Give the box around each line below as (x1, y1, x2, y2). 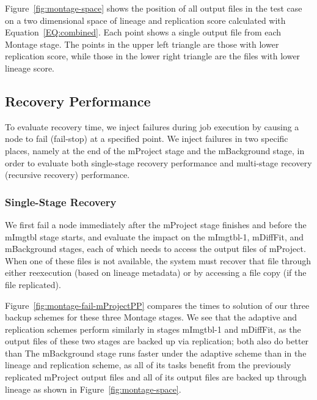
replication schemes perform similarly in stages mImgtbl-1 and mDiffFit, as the (5, 322, 301, 335)
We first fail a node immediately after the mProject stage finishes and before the (5, 218, 307, 231)
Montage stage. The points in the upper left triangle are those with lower (5, 37, 279, 50)
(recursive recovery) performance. (5, 168, 130, 181)
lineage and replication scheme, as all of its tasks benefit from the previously (5, 358, 291, 371)
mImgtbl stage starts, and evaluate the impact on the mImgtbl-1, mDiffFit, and (5, 230, 304, 243)
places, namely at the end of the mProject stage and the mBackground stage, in (5, 144, 305, 157)
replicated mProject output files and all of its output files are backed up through (5, 371, 307, 383)
